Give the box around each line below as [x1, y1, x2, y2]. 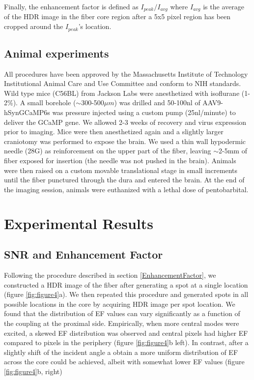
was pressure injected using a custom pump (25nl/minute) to [52, 107, 236, 117]
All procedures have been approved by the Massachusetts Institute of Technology [4, 68, 248, 79]
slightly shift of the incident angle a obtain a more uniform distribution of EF [4, 347, 238, 357]
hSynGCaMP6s [4, 107, 50, 117]
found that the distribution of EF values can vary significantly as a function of [4, 308, 240, 319]
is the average [203, 1, 244, 11]
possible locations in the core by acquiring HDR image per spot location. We [4, 298, 235, 309]
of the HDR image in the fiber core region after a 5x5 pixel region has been [4, 11, 231, 22]
